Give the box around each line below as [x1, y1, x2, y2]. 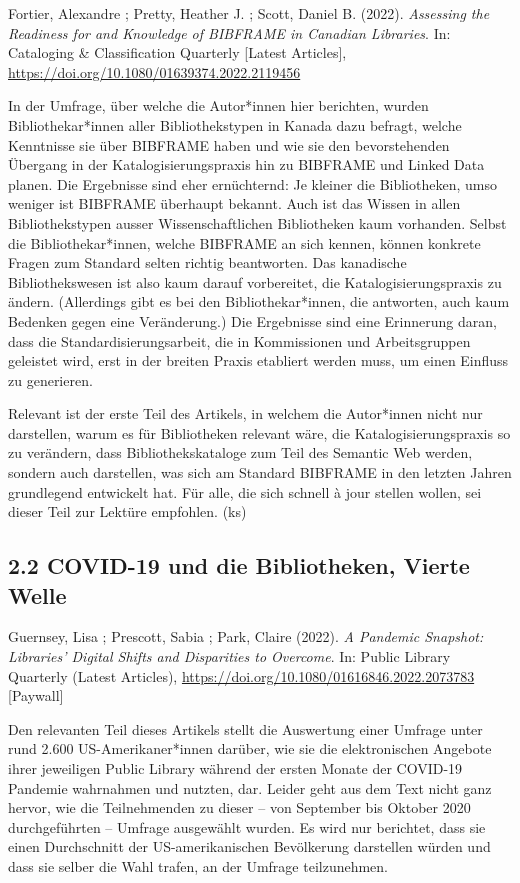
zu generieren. [8, 369, 93, 390]
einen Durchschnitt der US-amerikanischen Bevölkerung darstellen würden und [8, 836, 491, 857]
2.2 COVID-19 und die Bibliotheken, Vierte [8, 550, 470, 581]
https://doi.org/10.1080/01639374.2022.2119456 [8, 61, 301, 82]
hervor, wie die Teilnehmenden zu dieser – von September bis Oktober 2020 [8, 797, 471, 818]
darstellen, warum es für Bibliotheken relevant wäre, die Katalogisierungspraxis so [8, 422, 511, 443]
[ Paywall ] [8, 685, 64, 706]
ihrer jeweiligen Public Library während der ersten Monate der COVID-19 [8, 758, 463, 778]
